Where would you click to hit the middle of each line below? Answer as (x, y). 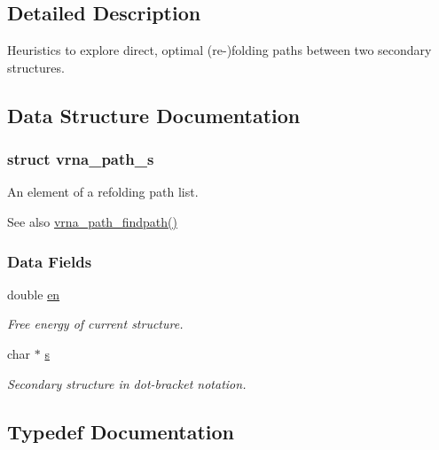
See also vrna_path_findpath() (92, 221)
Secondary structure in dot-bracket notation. (127, 383)
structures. (36, 67)
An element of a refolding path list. (103, 192)
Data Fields (50, 261)
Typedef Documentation (121, 431)
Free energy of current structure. (95, 324)
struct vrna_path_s (81, 159)
